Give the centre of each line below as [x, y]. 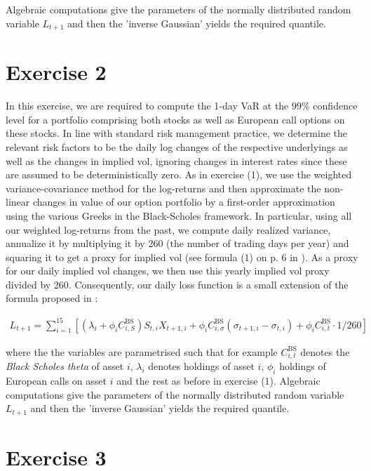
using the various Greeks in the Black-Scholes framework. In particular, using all [179, 215]
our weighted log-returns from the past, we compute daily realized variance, [168, 229]
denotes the [325, 351]
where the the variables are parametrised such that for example [142, 351]
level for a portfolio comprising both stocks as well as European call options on [175, 119]
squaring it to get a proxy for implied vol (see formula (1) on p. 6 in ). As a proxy [182, 257]
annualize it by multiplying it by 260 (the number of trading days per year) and [177, 243]
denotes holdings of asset [201, 366]
